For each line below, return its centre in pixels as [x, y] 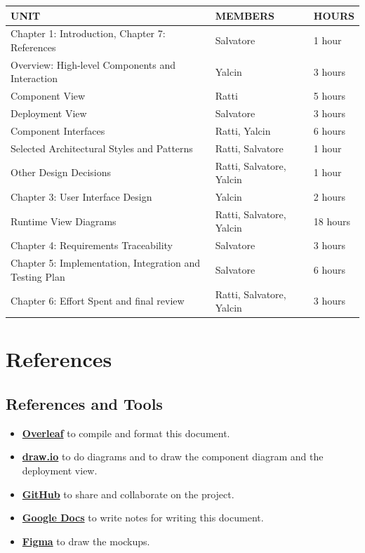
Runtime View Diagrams [64, 221]
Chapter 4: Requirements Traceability [92, 245]
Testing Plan [38, 276]
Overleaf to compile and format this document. [126, 433]
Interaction [34, 78]
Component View [48, 96]
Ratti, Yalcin [243, 130]
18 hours [332, 221]
